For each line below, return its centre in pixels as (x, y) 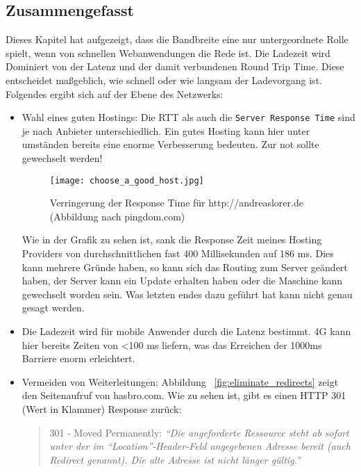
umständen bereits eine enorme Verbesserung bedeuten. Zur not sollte (170, 144)
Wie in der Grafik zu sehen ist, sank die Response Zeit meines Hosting (172, 239)
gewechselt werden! (62, 158)
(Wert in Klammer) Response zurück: (102, 408)
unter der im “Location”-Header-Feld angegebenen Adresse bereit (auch (200, 446)
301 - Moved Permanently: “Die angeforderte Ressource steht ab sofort (199, 432)
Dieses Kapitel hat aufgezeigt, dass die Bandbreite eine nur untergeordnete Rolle (177, 39)
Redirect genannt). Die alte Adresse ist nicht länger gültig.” (175, 459)
